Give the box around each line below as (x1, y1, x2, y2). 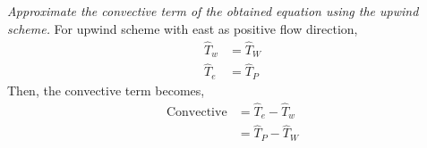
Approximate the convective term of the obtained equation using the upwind (7, 2, 419, 21)
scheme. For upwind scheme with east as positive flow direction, (7, 19, 358, 37)
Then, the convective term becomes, (7, 80, 205, 99)
